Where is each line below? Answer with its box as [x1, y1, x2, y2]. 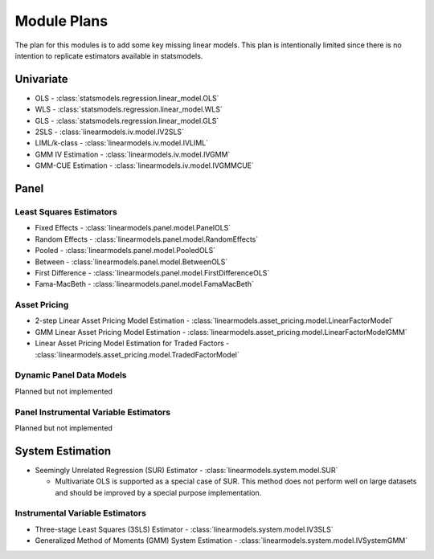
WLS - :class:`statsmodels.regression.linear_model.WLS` [35, 104, 223, 114]
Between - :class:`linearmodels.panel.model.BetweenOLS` [35, 257, 228, 267]
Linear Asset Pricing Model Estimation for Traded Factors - [35, 338, 230, 349]
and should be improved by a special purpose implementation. [55, 488, 262, 497]
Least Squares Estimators [14, 206, 118, 217]
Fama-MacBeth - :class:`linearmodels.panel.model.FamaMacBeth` [35, 279, 255, 289]
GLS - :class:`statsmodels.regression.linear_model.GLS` [35, 116, 219, 125]
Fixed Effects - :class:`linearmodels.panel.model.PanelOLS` [35, 223, 231, 233]
